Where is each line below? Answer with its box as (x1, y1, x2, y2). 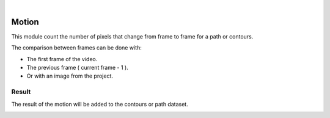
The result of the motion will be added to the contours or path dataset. (11, 100, 189, 108)
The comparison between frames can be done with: (11, 44, 142, 51)
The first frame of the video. (26, 55, 98, 62)
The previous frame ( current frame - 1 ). (26, 64, 128, 72)
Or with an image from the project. (26, 72, 113, 79)
